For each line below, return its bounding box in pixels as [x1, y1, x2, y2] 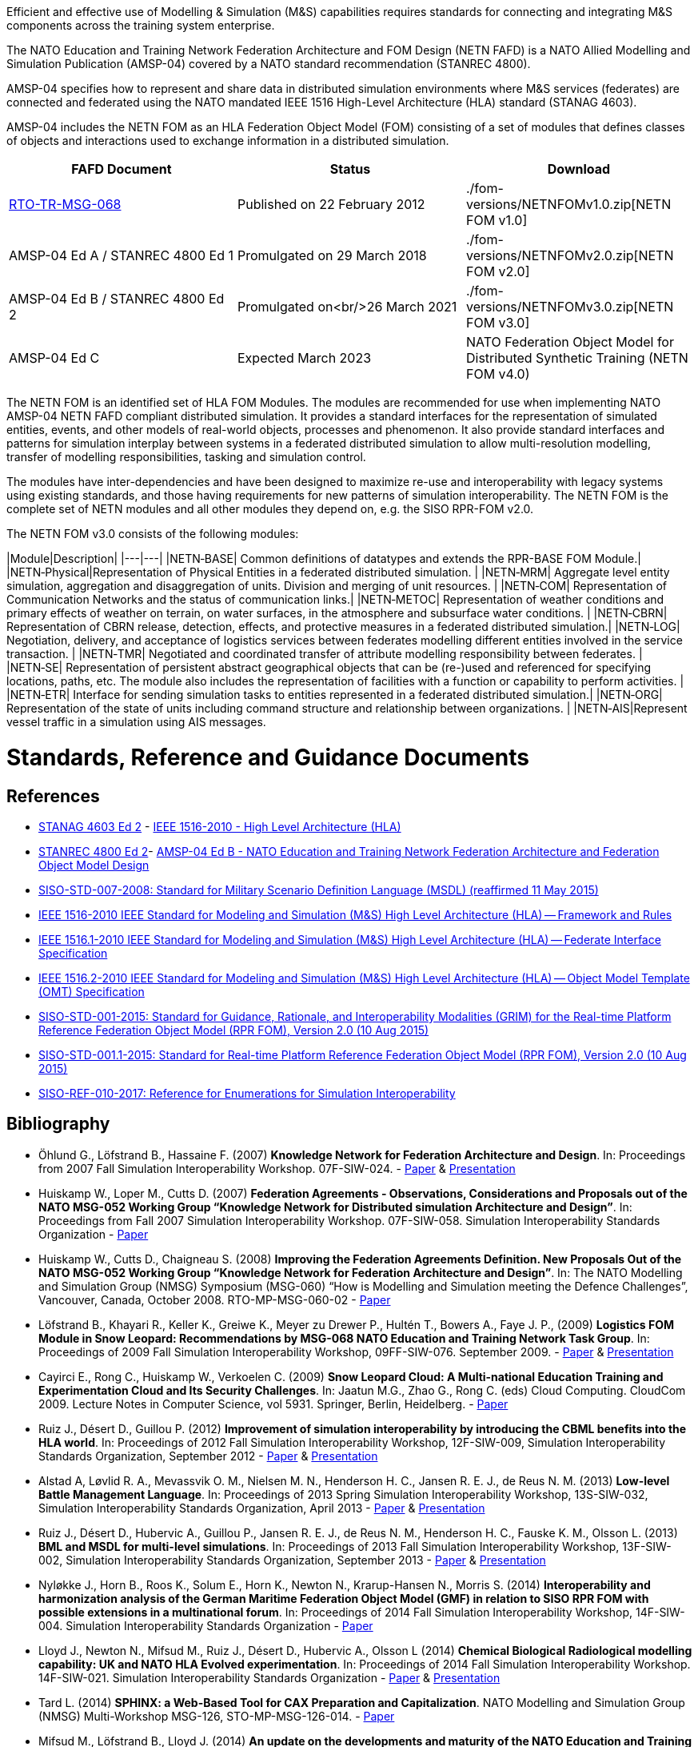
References [6, 785, 100, 806]
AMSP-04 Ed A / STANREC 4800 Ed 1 [9, 247, 233, 263]
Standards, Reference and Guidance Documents [6, 743, 529, 771]
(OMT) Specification [38, 984, 145, 998]
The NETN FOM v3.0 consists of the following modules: [6, 527, 299, 540]
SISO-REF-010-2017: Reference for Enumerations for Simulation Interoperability [38, 1086, 456, 1100]
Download [547, 161, 611, 177]
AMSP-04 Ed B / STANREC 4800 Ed [9, 291, 225, 307]
